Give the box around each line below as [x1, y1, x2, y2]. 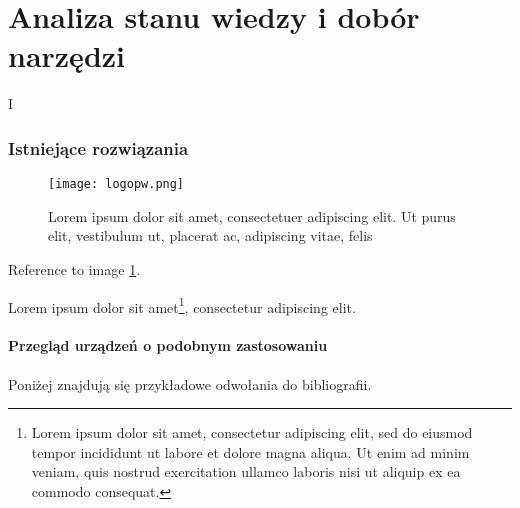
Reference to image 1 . [8, 258, 141, 279]
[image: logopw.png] [48, 177, 185, 192]
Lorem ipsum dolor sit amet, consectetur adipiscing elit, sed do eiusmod [31, 422, 473, 443]
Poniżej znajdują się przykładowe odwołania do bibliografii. [8, 373, 372, 394]
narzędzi [8, 35, 126, 76]
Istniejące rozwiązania [8, 135, 189, 160]
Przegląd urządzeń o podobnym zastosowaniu [8, 335, 328, 356]
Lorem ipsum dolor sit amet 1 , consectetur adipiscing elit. [8, 293, 356, 317]
